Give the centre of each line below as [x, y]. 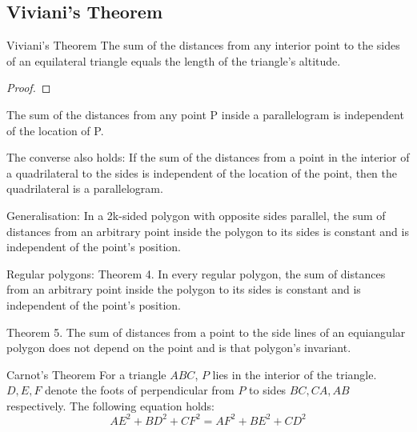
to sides [268, 390]
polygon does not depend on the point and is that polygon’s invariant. [179, 348]
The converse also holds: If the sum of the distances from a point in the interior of [208, 157]
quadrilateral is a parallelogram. [85, 188]
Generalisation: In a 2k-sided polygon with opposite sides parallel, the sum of [196, 215]
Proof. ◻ [29, 88]
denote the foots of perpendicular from [140, 390]
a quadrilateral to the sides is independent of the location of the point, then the [202, 172]
